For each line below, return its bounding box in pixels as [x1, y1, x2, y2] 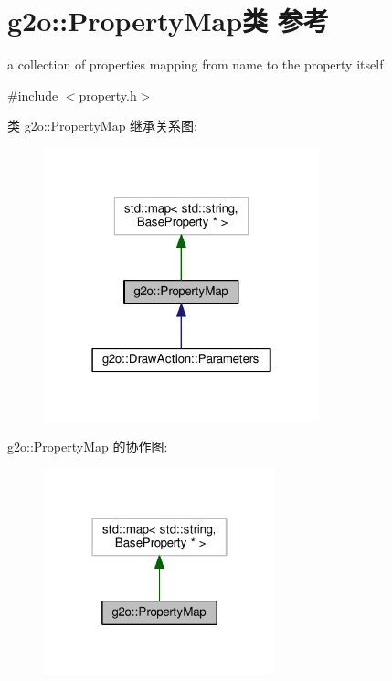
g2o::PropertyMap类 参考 [7, 2, 329, 39]
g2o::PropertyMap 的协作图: [7, 437, 168, 456]
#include [7, 85, 58, 104]
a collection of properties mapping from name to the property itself [7, 55, 384, 74]
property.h [79, 85, 137, 104]
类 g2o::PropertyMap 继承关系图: [7, 116, 197, 135]
